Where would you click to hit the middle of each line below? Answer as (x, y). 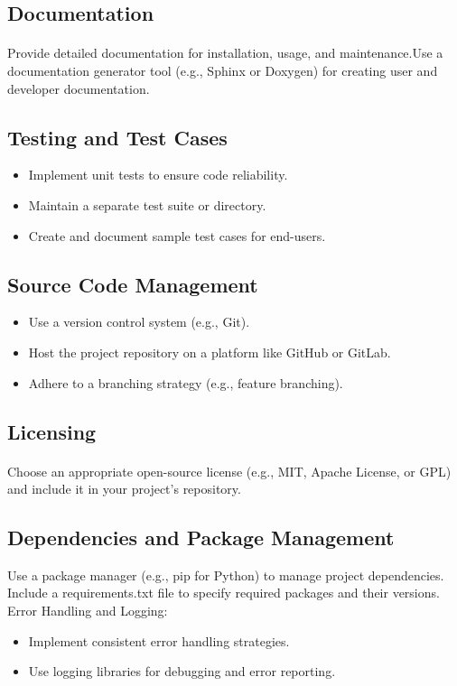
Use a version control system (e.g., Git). (139, 322)
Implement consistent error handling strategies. (159, 640)
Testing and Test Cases (117, 137)
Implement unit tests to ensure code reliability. (158, 175)
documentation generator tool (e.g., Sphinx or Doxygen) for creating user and (223, 70)
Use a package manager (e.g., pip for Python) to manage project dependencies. (226, 575)
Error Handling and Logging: (88, 611)
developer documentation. (79, 88)
